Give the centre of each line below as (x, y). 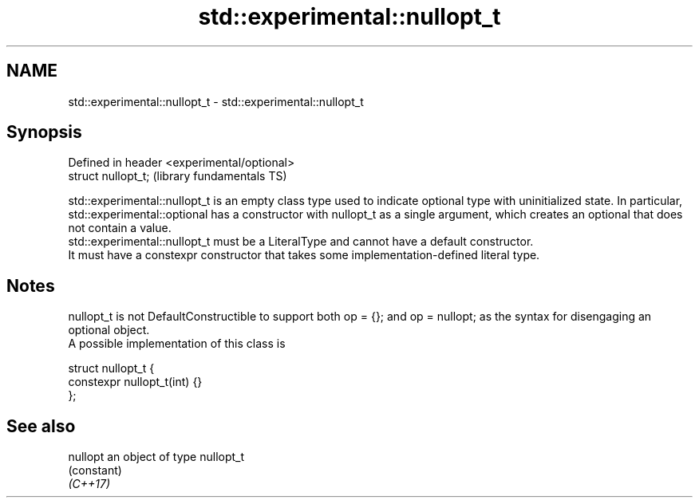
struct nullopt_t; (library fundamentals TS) (178, 176)
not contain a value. (120, 228)
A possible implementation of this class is (177, 344)
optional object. (109, 330)
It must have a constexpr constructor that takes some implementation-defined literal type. (304, 255)
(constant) (95, 471)
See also (41, 426)
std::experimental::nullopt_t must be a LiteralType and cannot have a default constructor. (301, 242)
